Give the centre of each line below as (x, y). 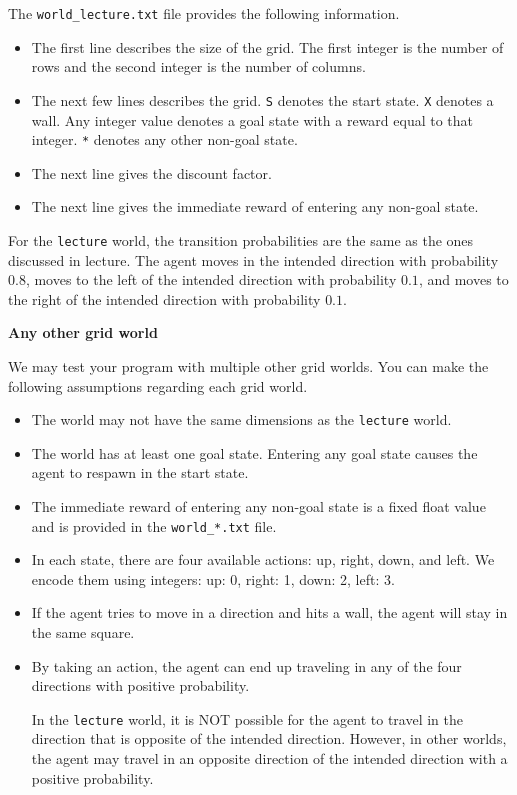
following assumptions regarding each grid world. (158, 385)
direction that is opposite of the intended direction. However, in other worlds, (269, 738)
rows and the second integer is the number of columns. (198, 66)
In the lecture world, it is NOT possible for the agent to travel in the (247, 718)
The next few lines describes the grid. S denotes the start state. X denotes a (262, 99)
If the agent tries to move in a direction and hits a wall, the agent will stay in (269, 612)
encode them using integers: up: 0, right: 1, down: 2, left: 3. (213, 578)
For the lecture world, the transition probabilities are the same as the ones (241, 239)
